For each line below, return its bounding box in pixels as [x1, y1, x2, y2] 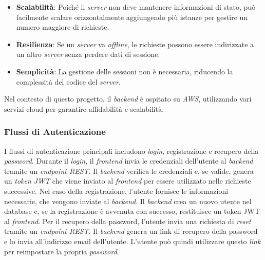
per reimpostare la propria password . [4, 246, 119, 256]
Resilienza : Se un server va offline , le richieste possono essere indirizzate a [16, 38, 254, 49]
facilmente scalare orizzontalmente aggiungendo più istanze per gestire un [16, 11, 248, 22]
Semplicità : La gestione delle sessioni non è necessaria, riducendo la [16, 66, 233, 76]
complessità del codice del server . [16, 76, 121, 87]
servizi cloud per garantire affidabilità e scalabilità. [4, 103, 164, 114]
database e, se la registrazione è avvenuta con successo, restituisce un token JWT [4, 206, 260, 216]
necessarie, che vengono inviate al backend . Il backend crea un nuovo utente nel [4, 195, 252, 206]
